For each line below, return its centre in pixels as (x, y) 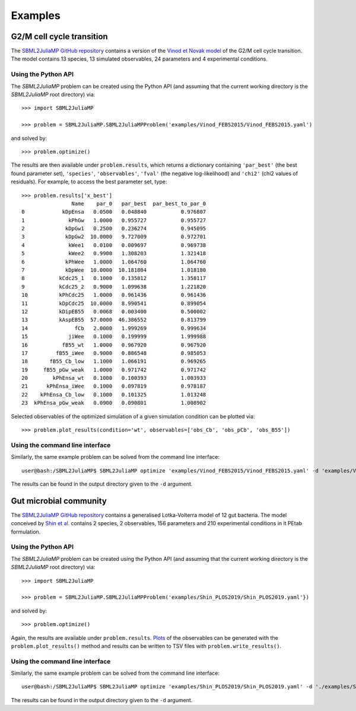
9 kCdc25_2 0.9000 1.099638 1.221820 (114, 287)
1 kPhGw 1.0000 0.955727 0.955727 (114, 220)
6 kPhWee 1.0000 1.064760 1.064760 (114, 262)
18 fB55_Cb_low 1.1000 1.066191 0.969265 (114, 361)
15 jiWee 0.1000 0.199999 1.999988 (114, 337)
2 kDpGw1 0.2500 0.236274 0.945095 (114, 229)
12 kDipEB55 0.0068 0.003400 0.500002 (114, 311)
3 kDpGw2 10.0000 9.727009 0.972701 (114, 237)
